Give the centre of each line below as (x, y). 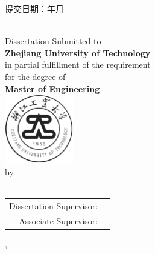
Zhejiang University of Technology (78, 52)
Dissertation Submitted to (53, 41)
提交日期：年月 (34, 8)
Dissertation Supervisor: (54, 205)
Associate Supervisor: (59, 220)
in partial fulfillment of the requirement (78, 65)
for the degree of (35, 76)
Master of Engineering (52, 88)
